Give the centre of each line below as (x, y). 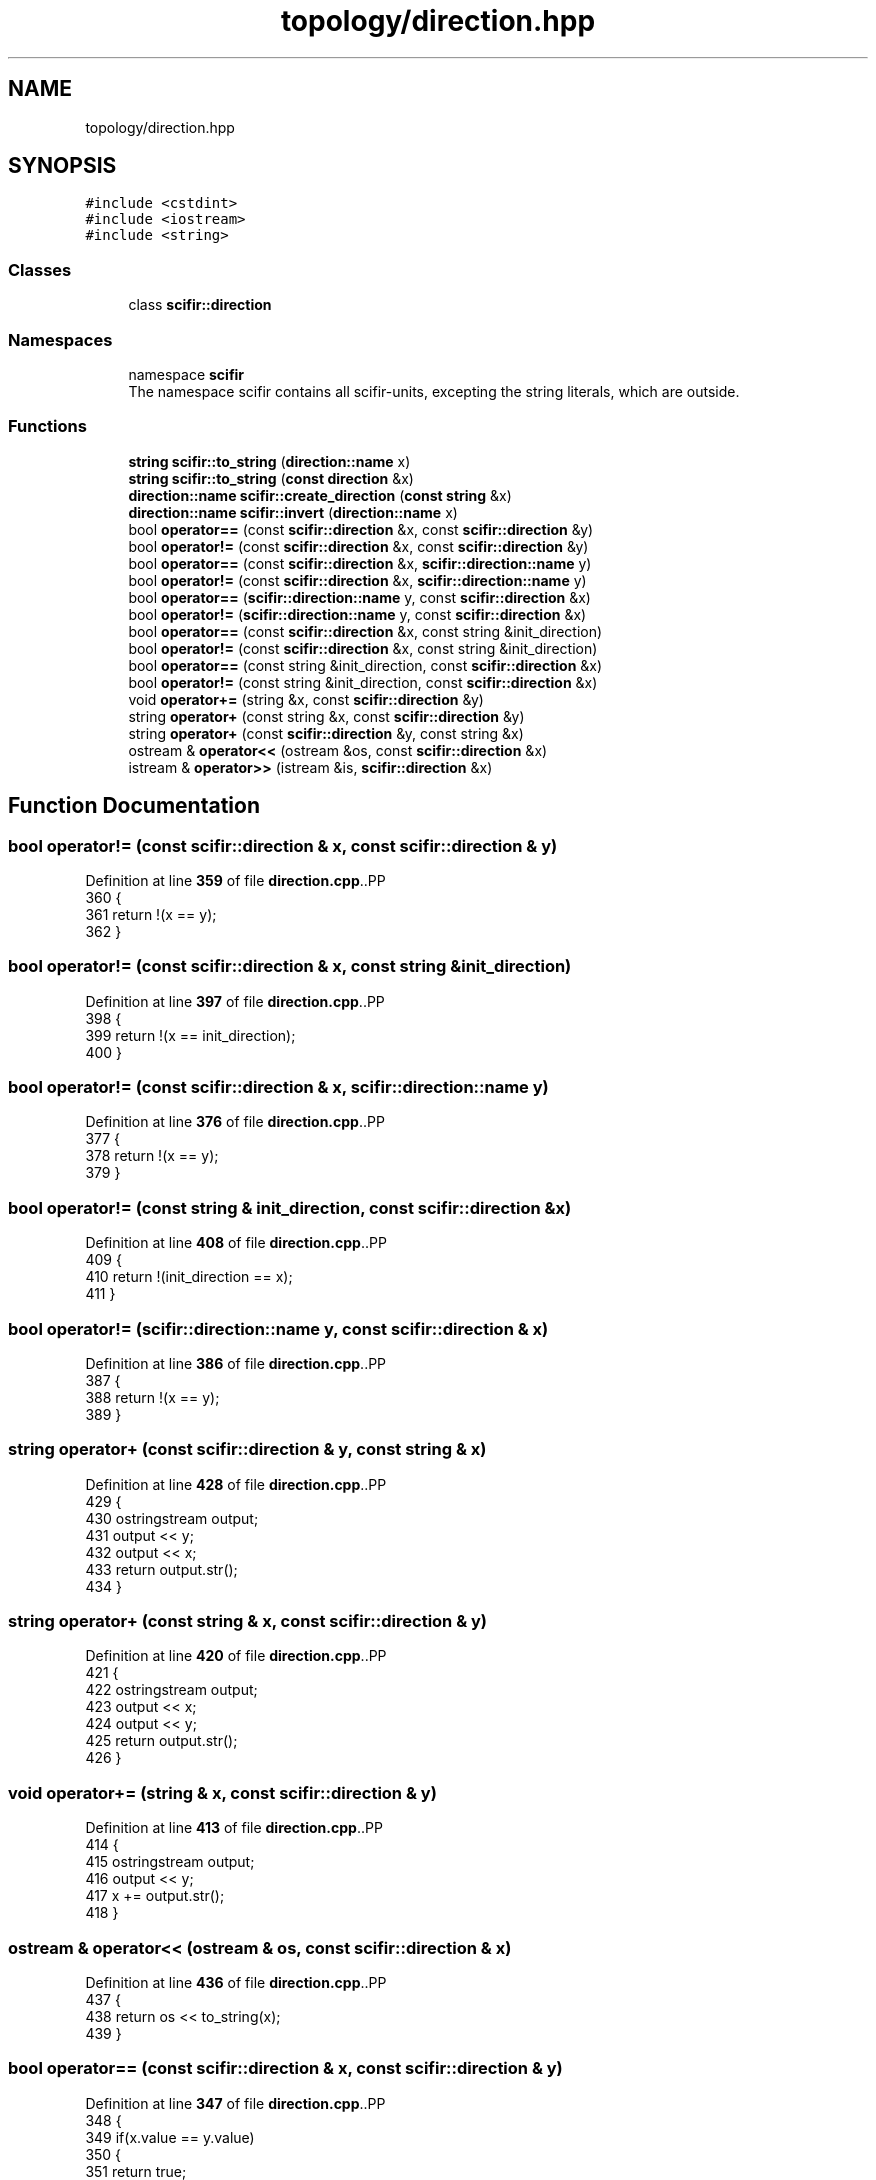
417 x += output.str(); (155, 1896)
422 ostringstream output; (171, 1690)
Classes (40, 269)
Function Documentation (134, 806)
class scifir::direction (200, 305)
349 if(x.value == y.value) (170, 2137)
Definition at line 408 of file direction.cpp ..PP (236, 1243)
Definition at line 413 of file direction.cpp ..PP (234, 1828)
